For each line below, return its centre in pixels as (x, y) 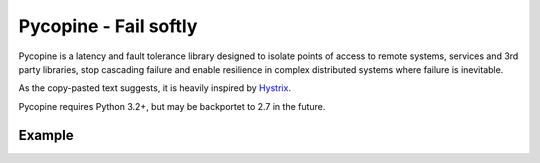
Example (46, 135)
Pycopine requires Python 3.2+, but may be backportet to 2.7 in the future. (172, 106)
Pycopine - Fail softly (108, 26)
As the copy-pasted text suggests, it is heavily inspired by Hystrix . (155, 88)
